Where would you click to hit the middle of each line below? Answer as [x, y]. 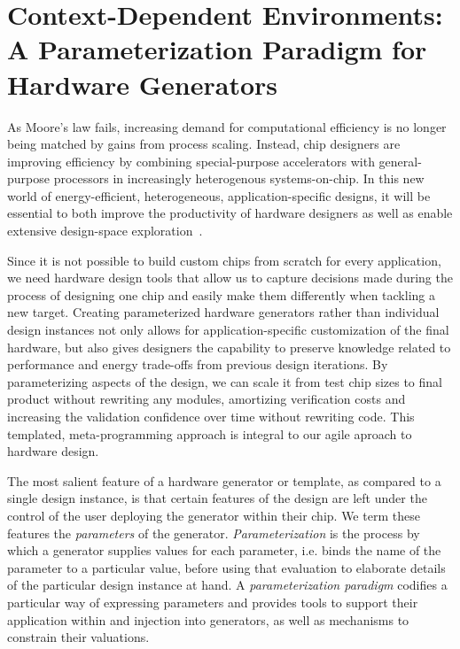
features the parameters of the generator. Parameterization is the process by [214, 533]
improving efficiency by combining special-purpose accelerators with [191, 161]
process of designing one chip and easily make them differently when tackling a [221, 294]
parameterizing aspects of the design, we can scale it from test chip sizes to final [225, 381]
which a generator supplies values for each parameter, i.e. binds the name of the [224, 550]
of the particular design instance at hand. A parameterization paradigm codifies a [227, 585]
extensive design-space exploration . [105, 231]
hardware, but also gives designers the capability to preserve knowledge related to [229, 347]
